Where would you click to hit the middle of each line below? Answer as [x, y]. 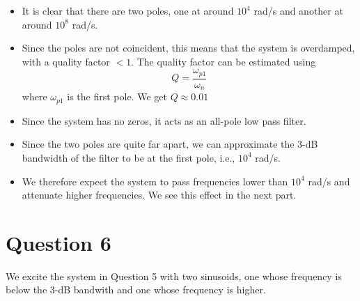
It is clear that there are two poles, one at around [128, 10]
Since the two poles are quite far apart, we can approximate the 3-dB [170, 144]
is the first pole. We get [117, 97]
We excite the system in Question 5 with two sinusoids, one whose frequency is [174, 276]
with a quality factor [66, 61]
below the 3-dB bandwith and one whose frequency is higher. [136, 290]
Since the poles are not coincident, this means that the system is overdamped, [188, 48]
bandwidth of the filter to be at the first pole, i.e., [128, 157]
